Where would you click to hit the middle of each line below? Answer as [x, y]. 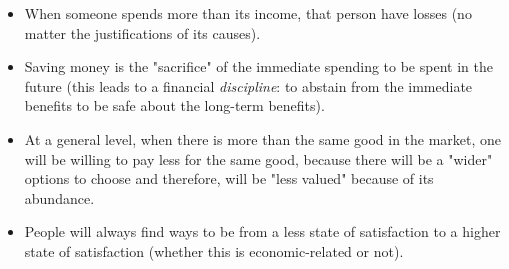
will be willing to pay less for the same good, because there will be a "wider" [258, 158]
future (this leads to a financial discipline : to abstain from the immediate [248, 85]
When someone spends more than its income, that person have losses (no [248, 13]
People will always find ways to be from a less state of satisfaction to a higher [262, 231]
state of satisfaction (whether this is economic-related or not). [214, 250]
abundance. [59, 197]
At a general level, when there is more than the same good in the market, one [263, 138]
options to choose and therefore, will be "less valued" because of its [229, 178]
